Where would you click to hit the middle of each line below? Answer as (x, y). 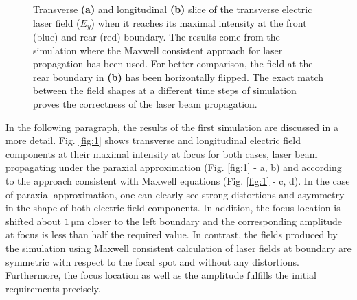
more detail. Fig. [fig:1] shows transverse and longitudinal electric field (153, 140)
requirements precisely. (53, 288)
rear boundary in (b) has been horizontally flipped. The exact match (178, 77)
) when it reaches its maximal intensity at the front (199, 22)
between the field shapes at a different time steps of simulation (165, 90)
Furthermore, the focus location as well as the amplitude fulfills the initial (161, 275)
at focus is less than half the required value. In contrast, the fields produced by (172, 234)
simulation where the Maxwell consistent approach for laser (158, 50)
